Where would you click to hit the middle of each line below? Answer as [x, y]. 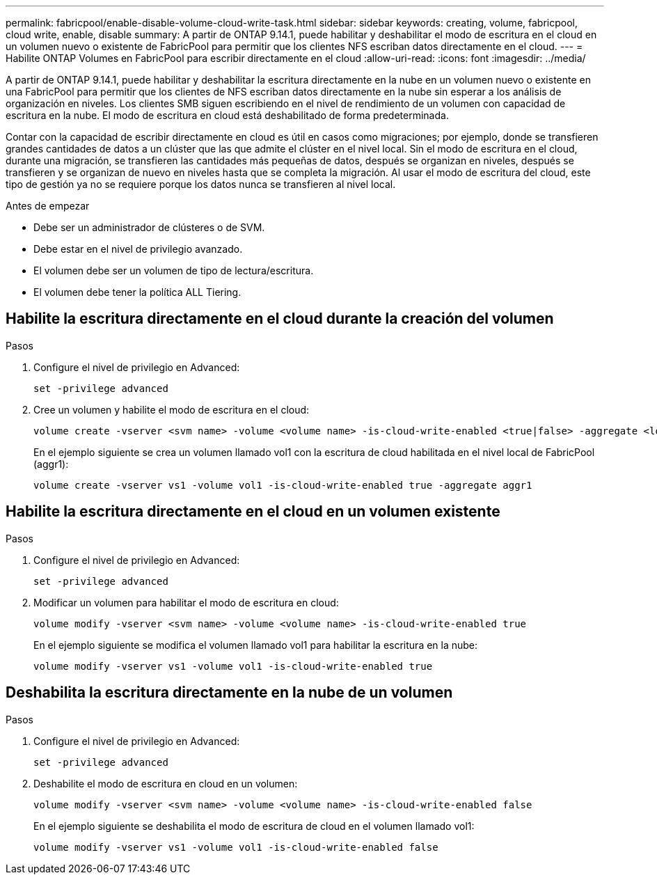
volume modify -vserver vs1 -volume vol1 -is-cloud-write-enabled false [236, 847]
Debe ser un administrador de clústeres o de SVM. [149, 227]
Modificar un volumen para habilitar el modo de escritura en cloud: [186, 602]
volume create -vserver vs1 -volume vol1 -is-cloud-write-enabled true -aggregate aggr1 [283, 485]
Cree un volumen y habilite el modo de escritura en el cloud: [172, 409]
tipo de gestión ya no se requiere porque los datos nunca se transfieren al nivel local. [201, 184]
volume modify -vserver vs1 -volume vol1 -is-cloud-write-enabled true [233, 666]
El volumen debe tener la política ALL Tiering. [137, 292]
